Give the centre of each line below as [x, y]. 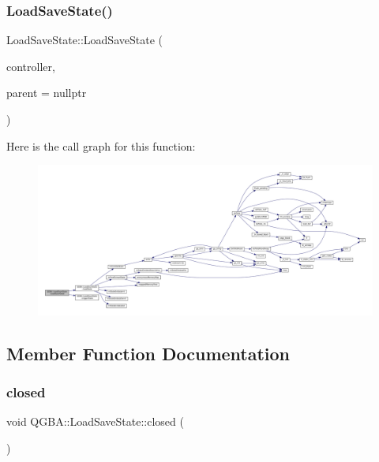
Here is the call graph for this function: [101, 145]
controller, [31, 66]
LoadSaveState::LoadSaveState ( [84, 40]
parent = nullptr [47, 93]
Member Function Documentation [148, 353]
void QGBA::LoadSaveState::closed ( [95, 421]
